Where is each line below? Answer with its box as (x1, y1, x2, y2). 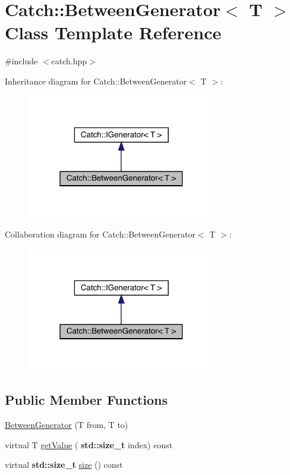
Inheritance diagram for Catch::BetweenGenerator (5, 74, 187, 87)
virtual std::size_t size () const (5, 458, 123, 471)
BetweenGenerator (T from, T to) (5, 418, 128, 430)
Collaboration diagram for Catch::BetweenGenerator (5, 228, 196, 240)
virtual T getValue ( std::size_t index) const (5, 438, 173, 451)
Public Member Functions (5, 390, 168, 409)
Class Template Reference (5, 20, 222, 45)
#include (5, 55, 38, 67)
